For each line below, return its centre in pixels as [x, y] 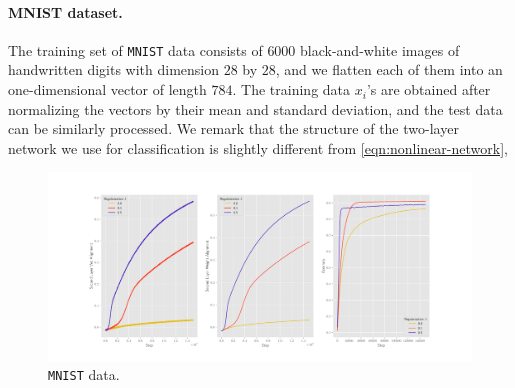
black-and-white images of [380, 49]
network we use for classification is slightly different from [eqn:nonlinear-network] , [258, 147]
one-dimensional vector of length [107, 89]
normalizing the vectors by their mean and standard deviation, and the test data [255, 108]
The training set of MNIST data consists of [135, 49]
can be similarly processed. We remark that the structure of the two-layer [233, 128]
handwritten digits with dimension [114, 69]
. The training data [291, 89]
